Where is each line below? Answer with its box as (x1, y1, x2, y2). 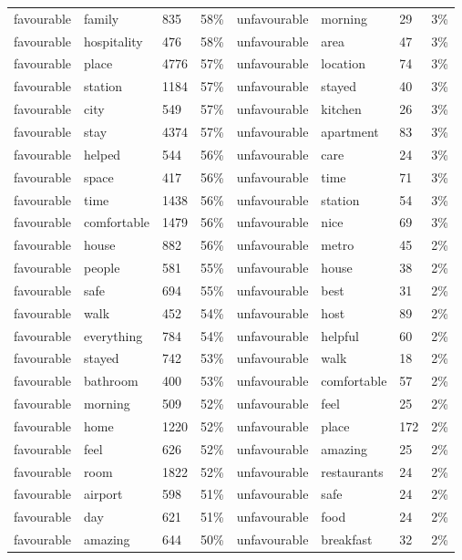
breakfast (321, 530, 373, 549)
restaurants (321, 461, 384, 481)
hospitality (84, 31, 143, 50)
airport (84, 484, 123, 503)
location (321, 54, 365, 73)
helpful (321, 326, 359, 345)
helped (84, 144, 121, 163)
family (84, 8, 119, 27)
